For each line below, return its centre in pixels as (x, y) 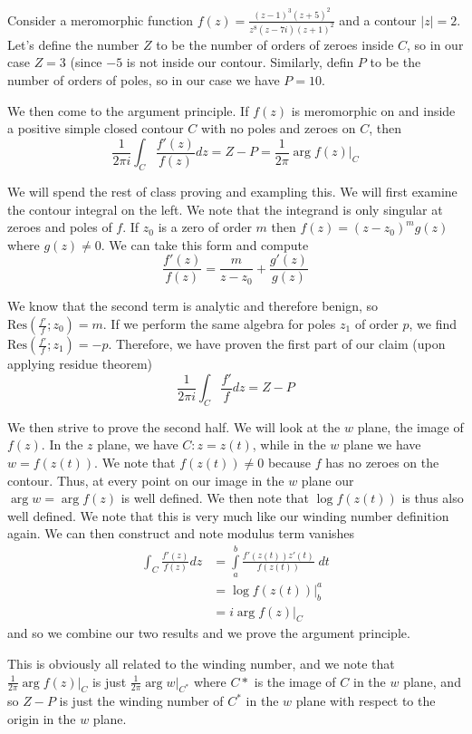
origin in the (42, 718)
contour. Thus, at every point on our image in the (146, 480)
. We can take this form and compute (205, 244)
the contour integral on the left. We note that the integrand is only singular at (225, 209)
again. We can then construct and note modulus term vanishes (181, 533)
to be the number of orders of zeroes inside (275, 44)
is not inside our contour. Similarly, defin (240, 62)
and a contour (378, 19)
